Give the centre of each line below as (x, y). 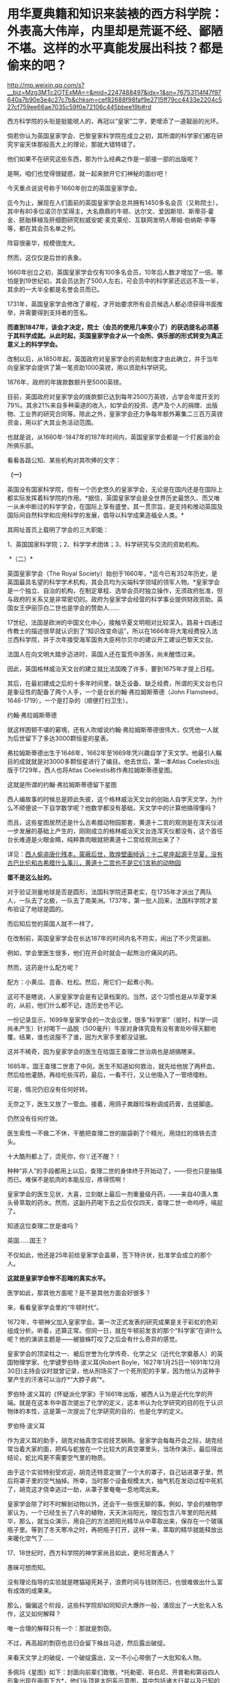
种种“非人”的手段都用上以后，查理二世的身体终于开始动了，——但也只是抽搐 (115, 1171)
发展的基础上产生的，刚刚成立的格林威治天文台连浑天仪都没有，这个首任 (121, 831)
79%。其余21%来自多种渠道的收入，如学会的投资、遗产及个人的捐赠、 (107, 405)
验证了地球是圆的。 (40, 909)
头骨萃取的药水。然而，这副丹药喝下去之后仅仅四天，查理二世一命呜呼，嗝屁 (115, 1202)
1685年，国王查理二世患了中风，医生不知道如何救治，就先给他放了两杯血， (113, 1066)
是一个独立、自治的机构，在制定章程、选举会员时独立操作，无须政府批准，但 (115, 591)
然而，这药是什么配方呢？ (43, 967)
